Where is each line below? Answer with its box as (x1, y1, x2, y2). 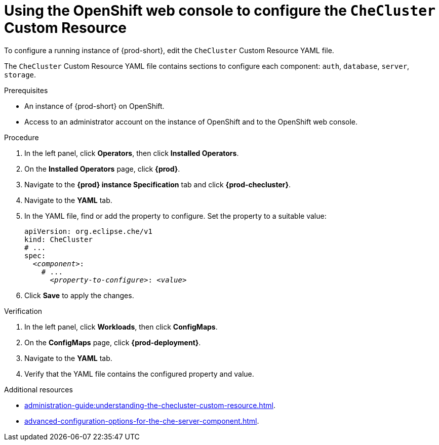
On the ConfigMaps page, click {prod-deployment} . (24, 338, 201, 347)
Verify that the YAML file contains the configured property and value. (24, 369, 254, 378)
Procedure (4, 133, 39, 142)
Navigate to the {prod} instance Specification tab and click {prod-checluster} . (24, 180, 291, 189)
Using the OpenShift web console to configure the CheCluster (4, 2, 436, 19)
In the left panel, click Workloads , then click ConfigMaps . (24, 322, 218, 331)
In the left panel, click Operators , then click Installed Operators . (24, 148, 239, 157)
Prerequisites (4, 86, 48, 95)
